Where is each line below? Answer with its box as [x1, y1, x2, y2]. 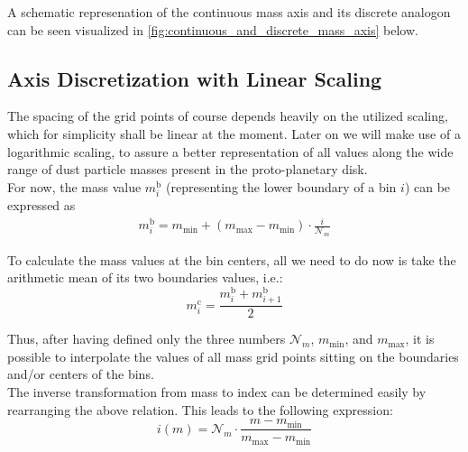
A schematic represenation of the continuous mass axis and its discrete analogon [7, 3, 451, 21]
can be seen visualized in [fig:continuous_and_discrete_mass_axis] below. [7, 20, 418, 39]
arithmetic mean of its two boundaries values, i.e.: [7, 268, 283, 287]
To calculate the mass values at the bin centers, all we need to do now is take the [7, 250, 456, 269]
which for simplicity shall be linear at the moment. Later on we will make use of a [7, 124, 461, 143]
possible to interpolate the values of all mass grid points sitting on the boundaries [7, 346, 459, 365]
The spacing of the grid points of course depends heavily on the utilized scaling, [7, 106, 448, 125]
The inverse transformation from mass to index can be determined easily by [7, 383, 427, 401]
